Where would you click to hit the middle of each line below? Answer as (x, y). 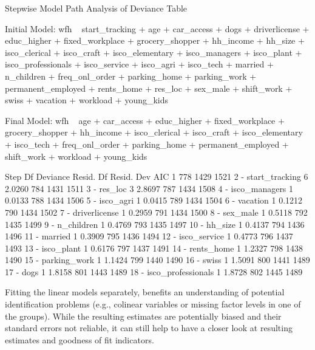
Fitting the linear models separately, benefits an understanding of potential (145, 292)
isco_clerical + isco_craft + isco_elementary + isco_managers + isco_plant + (154, 52)
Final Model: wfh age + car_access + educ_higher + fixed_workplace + (145, 120)
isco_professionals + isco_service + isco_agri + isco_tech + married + (139, 64)
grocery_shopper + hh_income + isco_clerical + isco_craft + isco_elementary (154, 132)
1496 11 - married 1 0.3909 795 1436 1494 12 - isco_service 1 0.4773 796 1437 (149, 236)
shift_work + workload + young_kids (76, 156)
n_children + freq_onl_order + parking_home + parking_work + (131, 76)
